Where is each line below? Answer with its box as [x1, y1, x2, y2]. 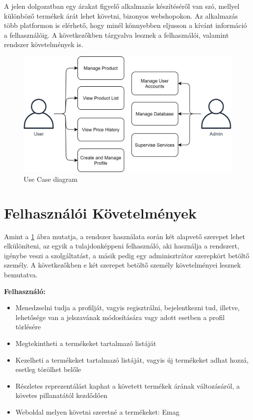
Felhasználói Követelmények [4, 202, 197, 222]
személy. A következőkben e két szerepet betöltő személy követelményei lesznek [4, 260, 241, 270]
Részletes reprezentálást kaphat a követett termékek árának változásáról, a [15, 380, 240, 391]
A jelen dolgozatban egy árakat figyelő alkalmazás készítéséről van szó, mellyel [4, 1, 240, 11]
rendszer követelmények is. [4, 39, 83, 49]
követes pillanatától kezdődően [15, 390, 107, 400]
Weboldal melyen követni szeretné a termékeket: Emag [15, 407, 179, 417]
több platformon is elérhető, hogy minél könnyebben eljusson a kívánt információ [4, 20, 247, 30]
